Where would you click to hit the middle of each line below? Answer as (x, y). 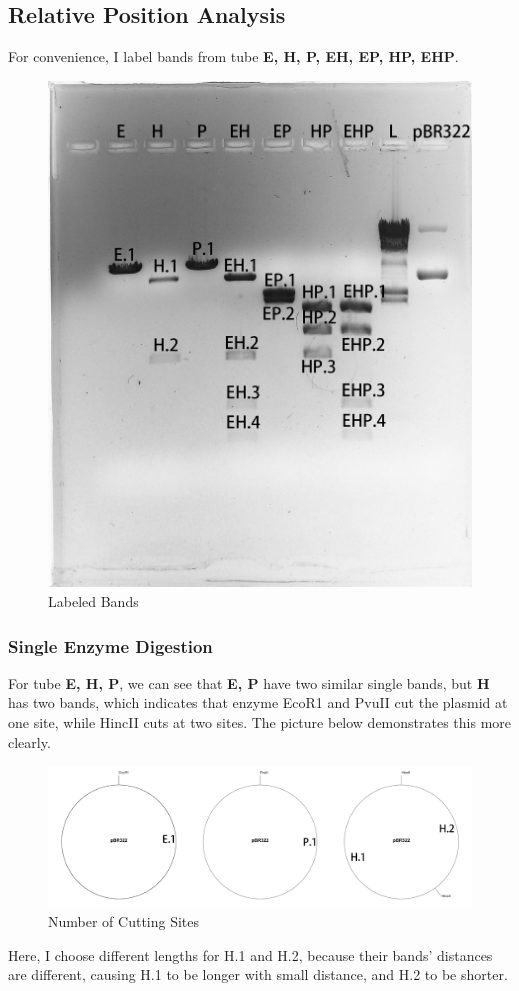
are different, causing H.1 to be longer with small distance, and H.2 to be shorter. (258, 974)
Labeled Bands (93, 601)
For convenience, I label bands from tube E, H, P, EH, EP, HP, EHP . (233, 56)
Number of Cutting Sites (124, 920)
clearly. (29, 741)
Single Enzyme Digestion (110, 645)
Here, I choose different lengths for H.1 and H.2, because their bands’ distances (250, 954)
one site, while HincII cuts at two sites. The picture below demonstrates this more (260, 722)
